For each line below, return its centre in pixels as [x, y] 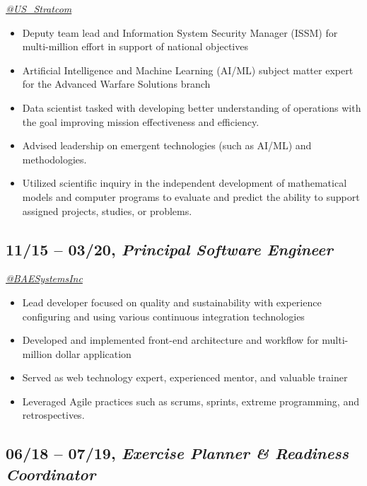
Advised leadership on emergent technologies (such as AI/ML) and [167, 145]
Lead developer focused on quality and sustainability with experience [172, 302]
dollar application [93, 353]
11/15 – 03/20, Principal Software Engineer [169, 249]
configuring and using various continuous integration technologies [163, 316]
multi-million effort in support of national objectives [135, 46]
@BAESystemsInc [44, 278]
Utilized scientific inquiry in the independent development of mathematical [185, 183]
